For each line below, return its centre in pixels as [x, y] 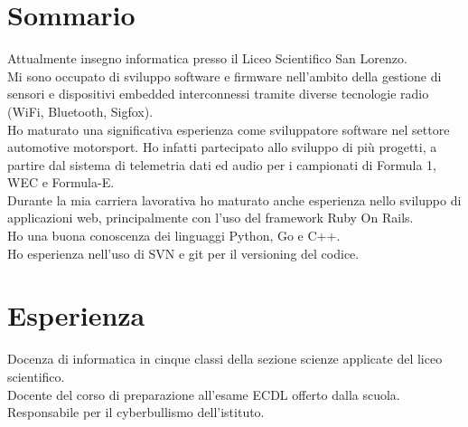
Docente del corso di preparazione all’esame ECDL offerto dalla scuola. [204, 394]
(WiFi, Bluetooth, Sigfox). [80, 111]
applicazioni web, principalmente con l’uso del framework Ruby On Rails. [211, 218]
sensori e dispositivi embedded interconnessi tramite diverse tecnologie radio [218, 94]
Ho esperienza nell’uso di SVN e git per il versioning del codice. [183, 253]
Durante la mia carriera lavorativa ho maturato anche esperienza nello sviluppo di [234, 199]
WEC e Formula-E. [61, 182]
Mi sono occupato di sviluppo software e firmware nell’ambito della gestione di [225, 76]
